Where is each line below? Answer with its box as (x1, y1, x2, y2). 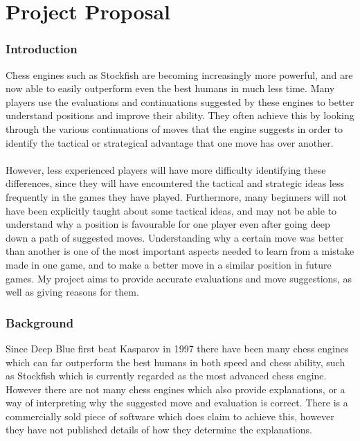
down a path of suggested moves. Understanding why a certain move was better (6, 230, 344, 244)
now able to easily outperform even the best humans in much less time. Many (6, 81, 335, 96)
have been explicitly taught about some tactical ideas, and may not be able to (6, 203, 337, 217)
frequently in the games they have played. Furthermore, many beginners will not (6, 189, 347, 204)
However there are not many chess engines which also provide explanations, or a (6, 381, 345, 396)
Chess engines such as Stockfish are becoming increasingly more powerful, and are (6, 67, 353, 82)
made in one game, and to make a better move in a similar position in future (6, 257, 332, 271)
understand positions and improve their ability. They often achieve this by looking (6, 108, 354, 123)
